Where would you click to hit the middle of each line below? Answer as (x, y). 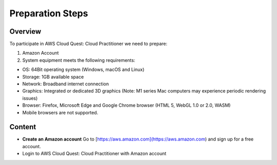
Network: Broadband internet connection (66, 84)
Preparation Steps (49, 13)
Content (23, 127)
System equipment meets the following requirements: (79, 60)
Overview (25, 31)
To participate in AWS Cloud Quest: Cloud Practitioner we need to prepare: (88, 44)
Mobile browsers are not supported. (60, 112)
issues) (30, 98)
